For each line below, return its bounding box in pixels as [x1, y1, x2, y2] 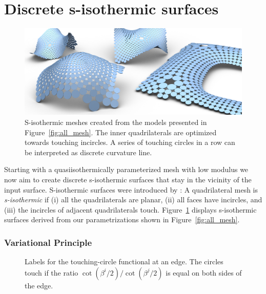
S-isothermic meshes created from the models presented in [25, 117, 207, 128]
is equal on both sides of [166, 267, 242, 278]
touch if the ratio [25, 267, 78, 278]
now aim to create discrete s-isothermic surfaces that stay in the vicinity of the [4, 174, 252, 185]
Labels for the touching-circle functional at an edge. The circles [25, 256, 223, 267]
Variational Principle [4, 236, 92, 248]
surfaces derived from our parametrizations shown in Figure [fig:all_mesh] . [4, 214, 240, 225]
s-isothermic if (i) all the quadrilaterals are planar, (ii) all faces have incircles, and [4, 194, 262, 205]
